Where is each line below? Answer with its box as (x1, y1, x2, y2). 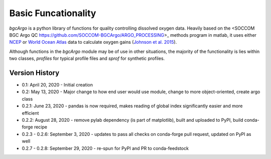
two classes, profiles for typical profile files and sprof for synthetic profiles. (9, 55, 165, 61)
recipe (34, 124, 48, 130)
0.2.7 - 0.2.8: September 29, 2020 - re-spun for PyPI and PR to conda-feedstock (22, 145, 189, 151)
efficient (22, 110, 39, 116)
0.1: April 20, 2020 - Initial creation (22, 82, 93, 88)
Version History (9, 68, 60, 77)
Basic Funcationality (9, 8, 96, 19)
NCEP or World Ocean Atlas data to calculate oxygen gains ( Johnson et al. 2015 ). (9, 39, 177, 45)
